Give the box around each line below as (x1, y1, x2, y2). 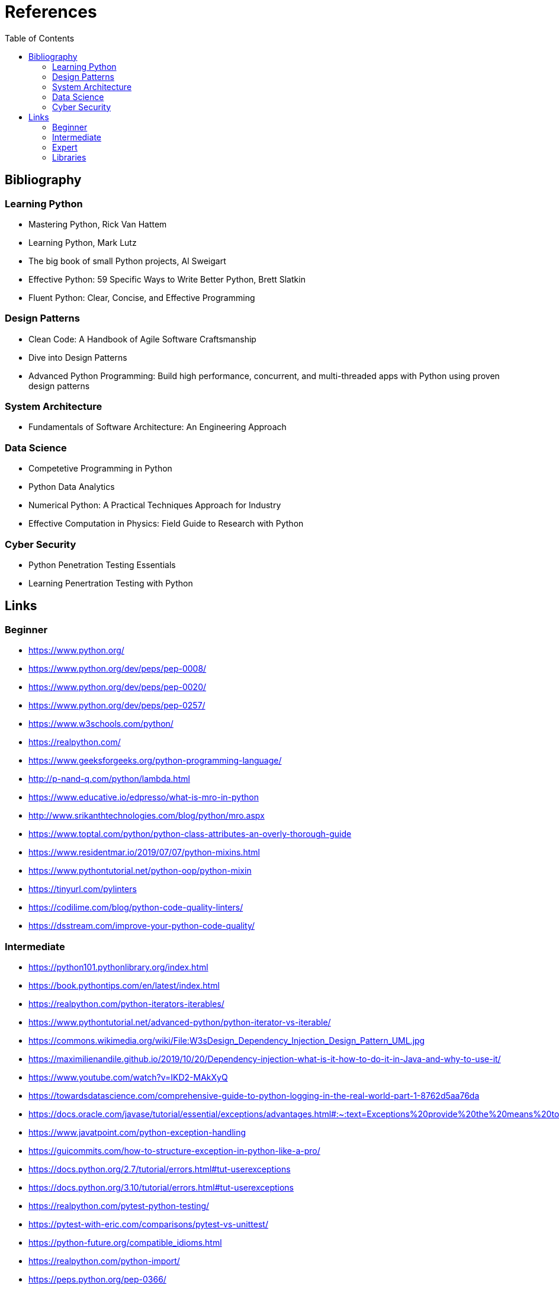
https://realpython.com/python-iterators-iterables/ (28, 998, 224, 1009)
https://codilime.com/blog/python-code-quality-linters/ (28, 902, 243, 913)
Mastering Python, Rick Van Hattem (28, 219, 167, 229)
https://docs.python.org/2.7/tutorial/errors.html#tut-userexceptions (28, 1163, 291, 1174)
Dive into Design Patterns (28, 352, 127, 363)
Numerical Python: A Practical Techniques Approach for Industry (28, 500, 281, 511)
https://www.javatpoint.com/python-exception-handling (28, 1127, 246, 1137)
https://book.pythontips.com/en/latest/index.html (28, 980, 220, 990)
